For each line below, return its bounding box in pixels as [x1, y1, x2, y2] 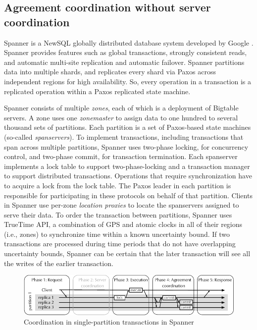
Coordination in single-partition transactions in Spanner [24, 317, 194, 327]
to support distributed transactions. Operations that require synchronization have [4, 170, 252, 181]
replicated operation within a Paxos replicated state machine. [4, 86, 191, 96]
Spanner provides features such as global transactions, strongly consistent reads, [4, 47, 247, 57]
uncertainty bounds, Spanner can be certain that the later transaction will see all [4, 248, 251, 259]
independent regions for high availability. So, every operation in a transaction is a [4, 76, 252, 86]
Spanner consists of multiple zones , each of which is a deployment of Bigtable [4, 103, 239, 113]
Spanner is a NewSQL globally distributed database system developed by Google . [4, 37, 254, 48]
